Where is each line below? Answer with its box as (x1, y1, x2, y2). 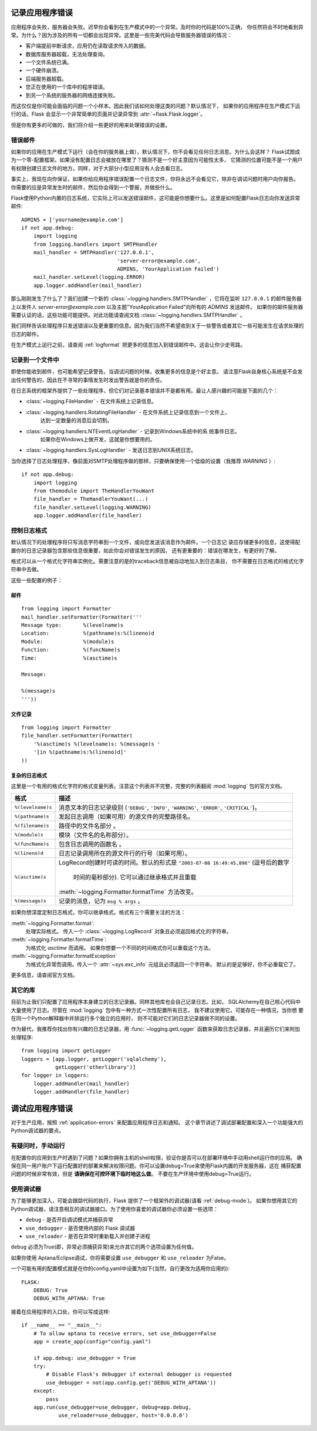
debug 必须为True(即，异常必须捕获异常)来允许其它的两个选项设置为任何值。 (11, 1243, 197, 1250)
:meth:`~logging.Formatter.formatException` (11, 953, 117, 960)
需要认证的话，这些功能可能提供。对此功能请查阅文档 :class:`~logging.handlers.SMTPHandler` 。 (11, 311, 246, 318)
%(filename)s (14, 822, 49, 829)
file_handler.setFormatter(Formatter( (21, 733, 133, 739)
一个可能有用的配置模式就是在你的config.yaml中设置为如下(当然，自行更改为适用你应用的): (11, 1265, 230, 1272)
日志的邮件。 (11, 330, 42, 338)
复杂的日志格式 (11, 772, 47, 779)
